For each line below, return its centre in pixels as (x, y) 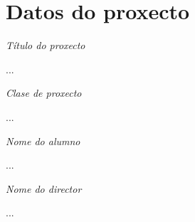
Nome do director (44, 188)
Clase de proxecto (44, 93)
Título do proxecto (46, 45)
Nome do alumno (43, 141)
